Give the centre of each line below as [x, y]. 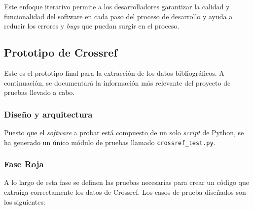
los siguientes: [25, 201]
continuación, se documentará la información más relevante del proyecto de [117, 82]
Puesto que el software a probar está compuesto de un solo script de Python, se [124, 132]
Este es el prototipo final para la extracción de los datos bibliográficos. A [114, 73]
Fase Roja [24, 164]
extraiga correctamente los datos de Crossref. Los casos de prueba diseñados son [125, 192]
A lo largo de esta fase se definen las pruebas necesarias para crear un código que [126, 182]
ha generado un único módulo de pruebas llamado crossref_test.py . [110, 142]
